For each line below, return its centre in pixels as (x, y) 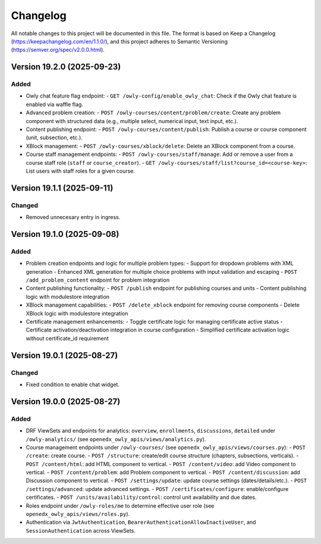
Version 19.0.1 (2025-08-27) (64, 355)
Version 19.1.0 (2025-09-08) (65, 234)
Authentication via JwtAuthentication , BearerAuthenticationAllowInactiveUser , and (141, 522)
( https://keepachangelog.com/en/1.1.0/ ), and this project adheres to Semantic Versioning (119, 41)
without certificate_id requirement (67, 338)
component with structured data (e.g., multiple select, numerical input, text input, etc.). (132, 121)
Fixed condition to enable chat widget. (73, 384)
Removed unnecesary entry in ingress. (73, 217)
